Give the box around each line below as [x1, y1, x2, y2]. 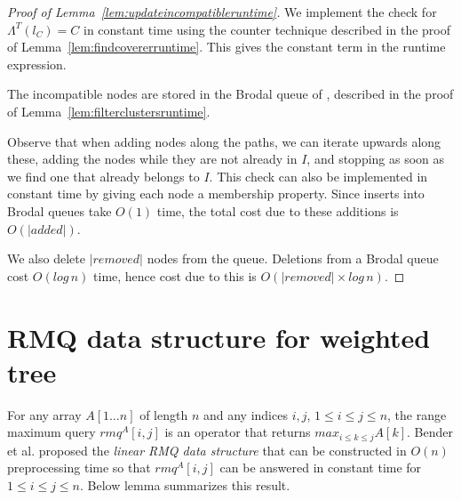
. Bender [407, 423, 453, 441]
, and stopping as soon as [306, 149, 445, 168]
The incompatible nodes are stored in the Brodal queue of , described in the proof [7, 85, 454, 103]
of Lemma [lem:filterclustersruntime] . [7, 101, 211, 120]
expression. [7, 54, 67, 73]
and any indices [203, 405, 288, 423]
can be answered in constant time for [219, 458, 422, 477]
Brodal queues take [7, 201, 112, 220]
